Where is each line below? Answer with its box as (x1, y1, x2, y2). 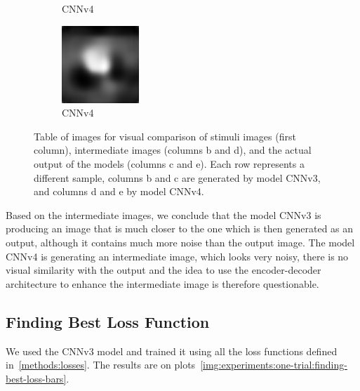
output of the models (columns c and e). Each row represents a (34, 156, 305, 171)
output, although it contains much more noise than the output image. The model (6, 234, 355, 249)
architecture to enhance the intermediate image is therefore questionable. (6, 276, 319, 291)
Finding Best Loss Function (6, 310, 210, 332)
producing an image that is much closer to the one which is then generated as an (6, 221, 354, 236)
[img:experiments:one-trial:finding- (200, 357, 347, 372)
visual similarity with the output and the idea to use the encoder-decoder (6, 263, 321, 277)
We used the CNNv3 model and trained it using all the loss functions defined (6, 343, 338, 358)
